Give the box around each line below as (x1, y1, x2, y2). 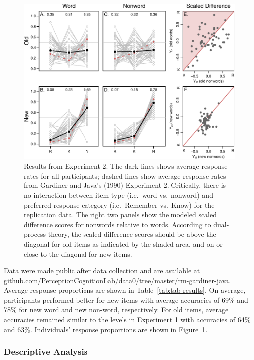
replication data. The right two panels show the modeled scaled (24, 209, 217, 220)
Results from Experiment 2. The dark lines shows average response (24, 161, 228, 171)
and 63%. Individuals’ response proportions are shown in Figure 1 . (4, 324, 208, 334)
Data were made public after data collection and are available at (4, 265, 200, 276)
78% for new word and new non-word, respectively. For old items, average (4, 304, 229, 315)
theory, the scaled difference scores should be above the (48, 229, 216, 239)
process (24, 229, 46, 239)
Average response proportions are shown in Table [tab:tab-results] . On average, (4, 285, 246, 295)
